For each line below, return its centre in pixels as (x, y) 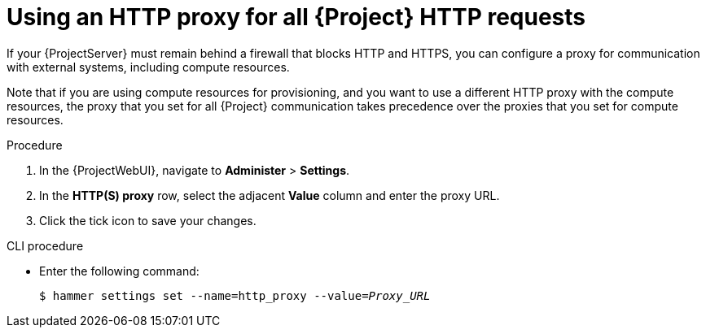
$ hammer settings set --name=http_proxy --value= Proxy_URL (235, 295)
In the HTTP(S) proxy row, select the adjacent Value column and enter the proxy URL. (270, 195)
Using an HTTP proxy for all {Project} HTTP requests (296, 17)
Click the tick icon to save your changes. (148, 220)
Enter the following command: (119, 271)
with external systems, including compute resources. (148, 67)
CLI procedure (45, 245)
